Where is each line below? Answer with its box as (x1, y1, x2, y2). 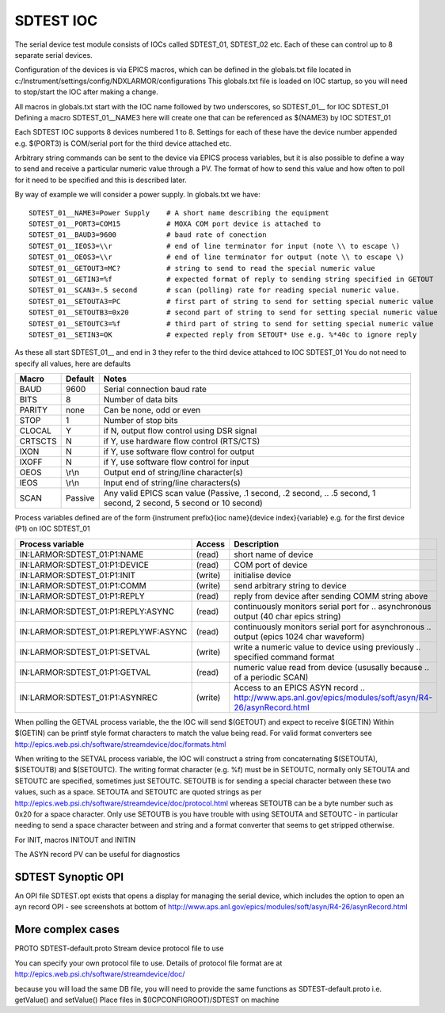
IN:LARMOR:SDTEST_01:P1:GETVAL (19, 666, 151, 677)
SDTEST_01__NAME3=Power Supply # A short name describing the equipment (29, 208, 329, 217)
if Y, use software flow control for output (103, 446, 255, 457)
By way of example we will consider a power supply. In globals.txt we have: (14, 190, 261, 200)
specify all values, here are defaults (14, 359, 131, 368)
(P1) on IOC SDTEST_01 (14, 524, 90, 534)
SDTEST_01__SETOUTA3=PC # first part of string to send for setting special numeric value (29, 297, 434, 306)
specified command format (234, 651, 335, 662)
